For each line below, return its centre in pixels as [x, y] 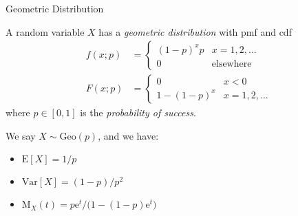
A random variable [45, 31]
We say [21, 135]
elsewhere [232, 64]
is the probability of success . [138, 112]
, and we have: [128, 135]
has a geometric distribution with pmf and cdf [195, 31]
